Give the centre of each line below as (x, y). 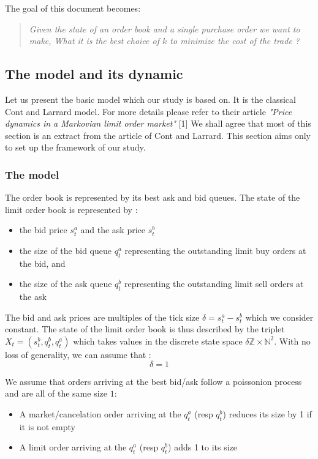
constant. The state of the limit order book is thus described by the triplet (145, 329)
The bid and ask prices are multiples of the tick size (102, 317)
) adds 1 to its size (203, 447)
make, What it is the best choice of (94, 41)
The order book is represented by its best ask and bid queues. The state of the (153, 197)
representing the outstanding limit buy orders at (215, 250)
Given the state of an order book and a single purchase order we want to (165, 28)
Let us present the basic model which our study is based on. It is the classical (150, 99)
